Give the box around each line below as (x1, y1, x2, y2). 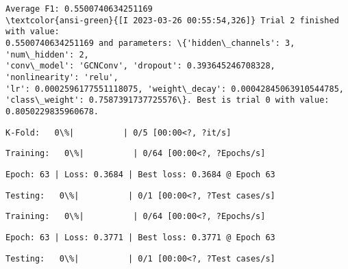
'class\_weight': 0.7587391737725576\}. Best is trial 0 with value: (5, 95, 330, 105)
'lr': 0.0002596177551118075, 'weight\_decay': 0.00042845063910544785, (5, 84, 344, 94)
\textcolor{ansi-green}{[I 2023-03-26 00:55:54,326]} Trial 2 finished (5, 15, 339, 25)
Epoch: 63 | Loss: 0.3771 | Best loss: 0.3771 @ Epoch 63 (5, 232, 275, 242)
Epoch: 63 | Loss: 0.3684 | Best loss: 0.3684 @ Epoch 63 (5, 169, 275, 179)
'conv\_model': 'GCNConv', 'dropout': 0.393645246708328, (5, 61, 275, 71)
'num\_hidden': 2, (5, 49, 89, 60)
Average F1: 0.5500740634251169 (5, 4, 153, 14)
